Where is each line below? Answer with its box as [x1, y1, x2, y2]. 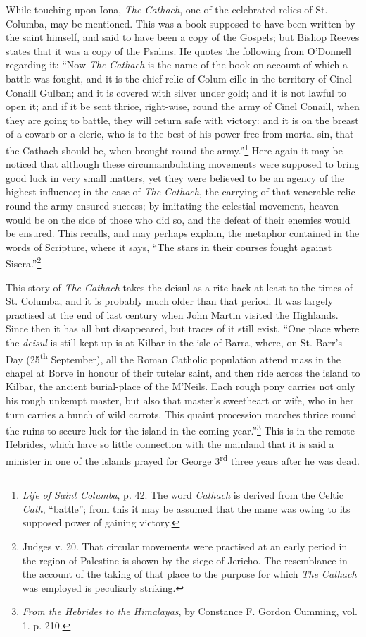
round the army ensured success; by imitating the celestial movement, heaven [6, 198, 339, 212]
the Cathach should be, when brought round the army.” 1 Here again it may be [6, 140, 343, 157]
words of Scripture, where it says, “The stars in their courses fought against [6, 239, 332, 254]
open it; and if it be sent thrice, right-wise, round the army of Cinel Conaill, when [6, 99, 360, 114]
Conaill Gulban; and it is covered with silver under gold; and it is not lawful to [6, 85, 346, 99]
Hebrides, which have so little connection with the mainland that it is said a [6, 437, 334, 451]
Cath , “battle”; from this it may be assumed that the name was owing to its [22, 501, 351, 516]
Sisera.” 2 [6, 254, 42, 270]
